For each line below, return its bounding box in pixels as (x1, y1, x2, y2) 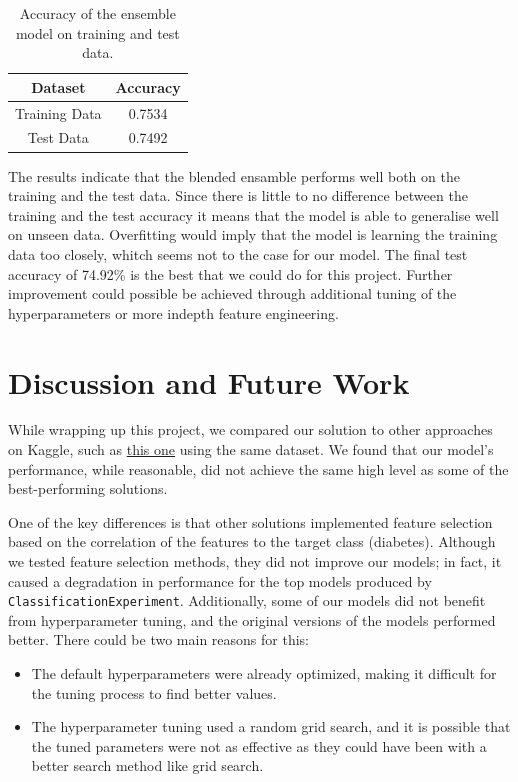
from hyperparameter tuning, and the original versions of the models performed (8, 609, 496, 630)
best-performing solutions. (8, 478, 168, 499)
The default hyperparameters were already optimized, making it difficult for (31, 663, 497, 684)
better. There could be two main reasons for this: (8, 629, 309, 650)
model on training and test (15, 22, 180, 43)
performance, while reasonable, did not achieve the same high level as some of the (8, 458, 509, 479)
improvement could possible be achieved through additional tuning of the (8, 283, 457, 304)
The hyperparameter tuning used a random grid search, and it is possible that (31, 716, 511, 737)
